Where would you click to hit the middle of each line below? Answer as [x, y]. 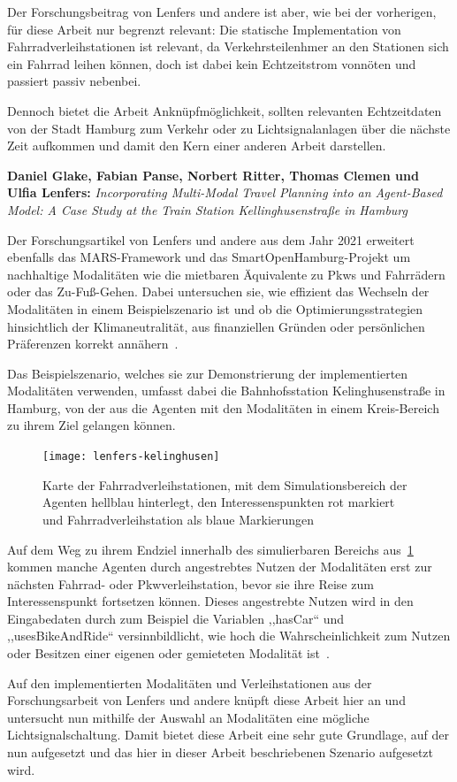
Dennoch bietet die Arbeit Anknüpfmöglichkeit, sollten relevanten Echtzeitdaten [225, 110]
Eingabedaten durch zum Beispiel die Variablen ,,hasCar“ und [176, 618]
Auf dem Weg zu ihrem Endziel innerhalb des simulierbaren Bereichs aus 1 [210, 549]
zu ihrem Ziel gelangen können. [91, 425]
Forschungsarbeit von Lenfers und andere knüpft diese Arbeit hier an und [206, 700]
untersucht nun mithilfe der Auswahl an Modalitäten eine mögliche [188, 717]
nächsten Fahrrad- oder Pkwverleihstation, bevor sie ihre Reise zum [190, 583]
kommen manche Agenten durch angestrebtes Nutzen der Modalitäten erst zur [220, 567]
